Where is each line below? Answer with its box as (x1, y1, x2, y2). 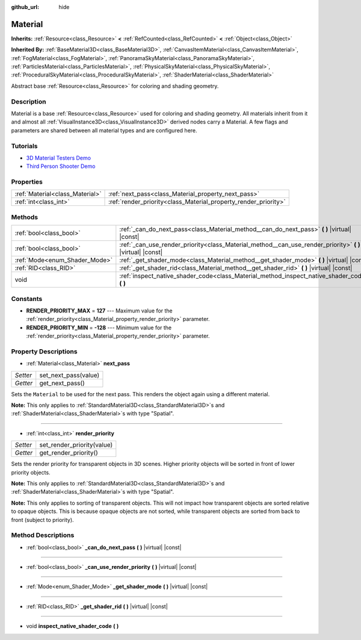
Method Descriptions (11, 531, 75, 539)
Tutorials (11, 141, 39, 150)
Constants (11, 294, 43, 303)
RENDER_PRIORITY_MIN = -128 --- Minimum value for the (26, 324, 172, 331)
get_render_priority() (39, 449, 99, 457)
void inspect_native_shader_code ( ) (26, 623, 119, 630)
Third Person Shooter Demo (26, 163, 96, 170)
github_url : (11, 4, 39, 10)
